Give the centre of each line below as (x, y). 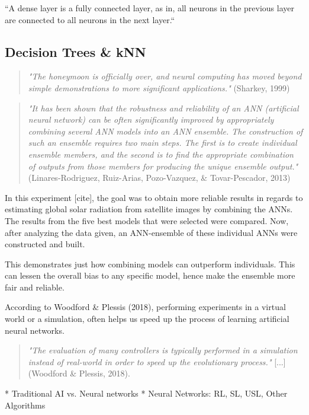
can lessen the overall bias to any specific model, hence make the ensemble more (150, 275)
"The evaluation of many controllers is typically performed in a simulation (163, 350)
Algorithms (25, 405)
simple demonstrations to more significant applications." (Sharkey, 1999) (159, 87)
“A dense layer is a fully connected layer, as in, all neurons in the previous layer (150, 8)
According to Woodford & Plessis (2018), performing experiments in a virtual (145, 307)
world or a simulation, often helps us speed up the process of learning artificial (147, 319)
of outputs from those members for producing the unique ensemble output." (163, 166)
